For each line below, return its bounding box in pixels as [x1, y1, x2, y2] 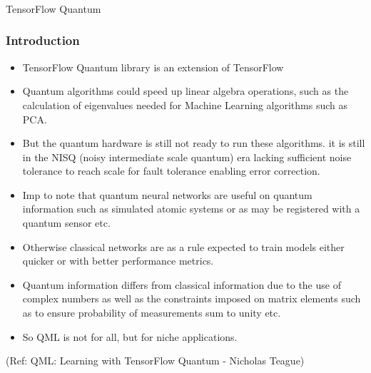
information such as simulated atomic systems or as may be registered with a [22, 201, 360, 216]
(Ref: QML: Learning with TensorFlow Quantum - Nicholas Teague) [6, 353, 305, 368]
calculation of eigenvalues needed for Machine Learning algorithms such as [22, 97, 348, 112]
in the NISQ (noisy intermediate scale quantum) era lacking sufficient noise [22, 149, 352, 164]
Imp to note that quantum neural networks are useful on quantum [22, 187, 312, 202]
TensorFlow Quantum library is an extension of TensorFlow [22, 59, 284, 74]
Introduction [6, 31, 80, 49]
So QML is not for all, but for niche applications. [22, 329, 238, 344]
